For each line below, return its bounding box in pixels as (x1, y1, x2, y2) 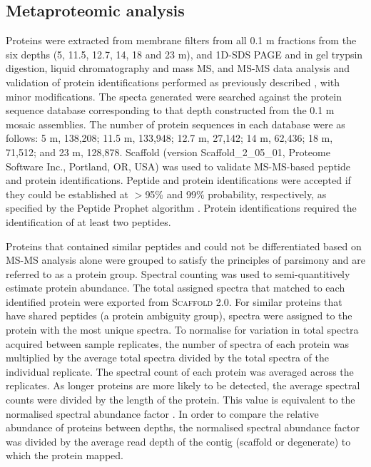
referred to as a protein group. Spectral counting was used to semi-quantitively (6, 266, 350, 281)
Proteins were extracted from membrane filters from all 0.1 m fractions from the (6, 33, 357, 48)
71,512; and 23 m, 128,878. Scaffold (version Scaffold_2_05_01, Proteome (6, 144, 330, 159)
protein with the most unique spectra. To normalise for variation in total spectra (6, 322, 359, 337)
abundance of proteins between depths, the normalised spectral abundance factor (6, 420, 360, 435)
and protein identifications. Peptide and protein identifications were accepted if (6, 173, 351, 188)
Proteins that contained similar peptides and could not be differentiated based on (6, 238, 362, 253)
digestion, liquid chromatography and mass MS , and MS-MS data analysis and (6, 61, 350, 76)
